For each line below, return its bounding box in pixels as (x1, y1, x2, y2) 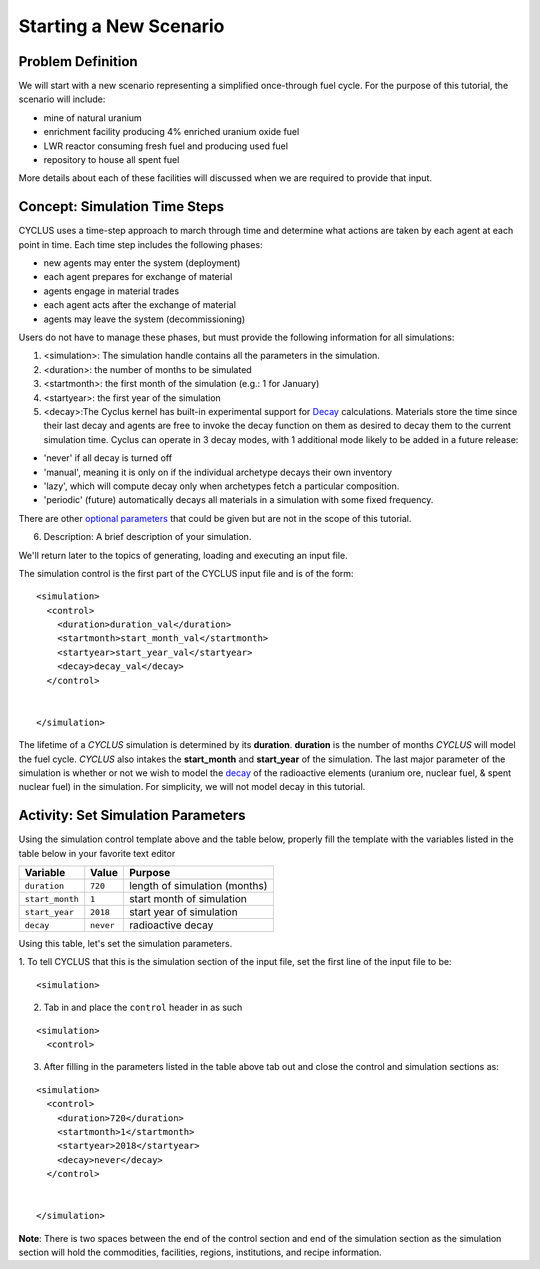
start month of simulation (128, 892, 247, 906)
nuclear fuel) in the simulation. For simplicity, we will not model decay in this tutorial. (18, 781, 366, 793)
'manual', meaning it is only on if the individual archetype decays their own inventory (43, 466, 393, 478)
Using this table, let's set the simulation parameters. (18, 938, 233, 950)
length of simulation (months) (128, 879, 268, 893)
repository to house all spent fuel (43, 154, 180, 166)
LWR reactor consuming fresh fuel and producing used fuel (43, 140, 289, 152)
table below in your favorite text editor (18, 847, 176, 859)
